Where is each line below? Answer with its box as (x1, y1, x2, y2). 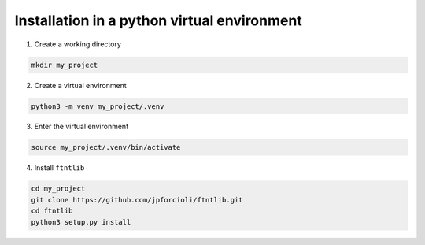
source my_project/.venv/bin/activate (31, 143, 181, 152)
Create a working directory (34, 39, 122, 49)
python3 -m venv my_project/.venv (31, 102, 164, 110)
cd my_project (31, 184, 86, 193)
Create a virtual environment (34, 80, 128, 90)
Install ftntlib (34, 163, 85, 173)
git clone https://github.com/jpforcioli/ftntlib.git (31, 195, 243, 204)
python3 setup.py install (31, 217, 131, 226)
